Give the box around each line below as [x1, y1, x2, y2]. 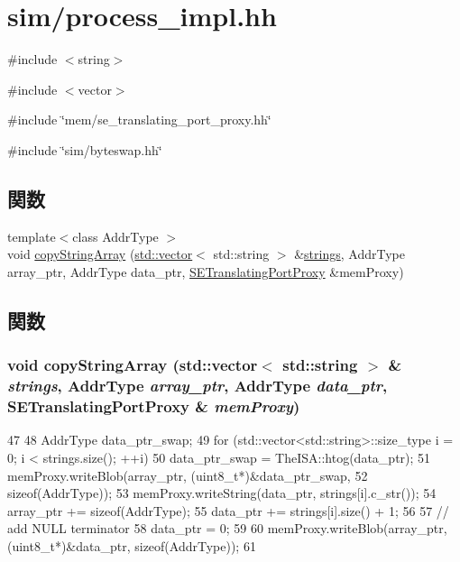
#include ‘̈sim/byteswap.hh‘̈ [7, 140, 162, 159]
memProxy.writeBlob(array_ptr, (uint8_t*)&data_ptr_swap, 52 [7, 465, 368, 484]
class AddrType [72, 226, 159, 245]
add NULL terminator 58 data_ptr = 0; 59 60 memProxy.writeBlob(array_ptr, [7, 519, 447, 538]
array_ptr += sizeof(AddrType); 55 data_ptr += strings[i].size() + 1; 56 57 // [7, 501, 449, 520]
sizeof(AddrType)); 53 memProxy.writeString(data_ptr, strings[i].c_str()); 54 [7, 484, 437, 502]
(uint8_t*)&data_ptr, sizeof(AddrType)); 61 [7, 536, 256, 555]
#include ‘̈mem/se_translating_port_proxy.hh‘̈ [7, 110, 271, 129]
